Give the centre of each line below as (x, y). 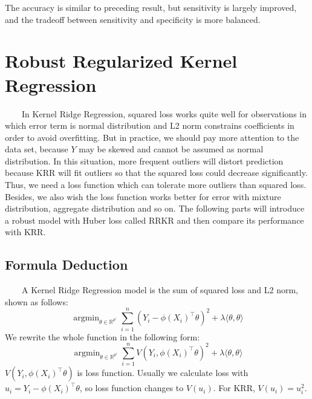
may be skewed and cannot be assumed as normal (171, 149)
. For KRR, (234, 388)
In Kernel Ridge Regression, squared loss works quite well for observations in (164, 113)
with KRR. (25, 232)
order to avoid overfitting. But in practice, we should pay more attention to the (152, 137)
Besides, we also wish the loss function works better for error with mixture (143, 196)
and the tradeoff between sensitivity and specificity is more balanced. (133, 19)
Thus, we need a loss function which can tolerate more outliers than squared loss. (156, 185)
